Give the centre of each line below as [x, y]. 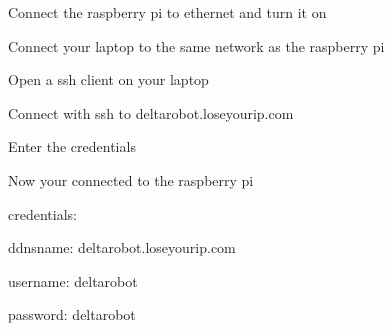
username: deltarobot [73, 280]
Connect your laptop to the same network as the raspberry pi [196, 45]
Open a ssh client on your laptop [108, 79]
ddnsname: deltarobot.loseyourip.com [122, 247]
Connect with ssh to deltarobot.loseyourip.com [151, 112]
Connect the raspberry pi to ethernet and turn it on [167, 12]
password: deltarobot [72, 314]
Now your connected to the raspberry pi [131, 179]
